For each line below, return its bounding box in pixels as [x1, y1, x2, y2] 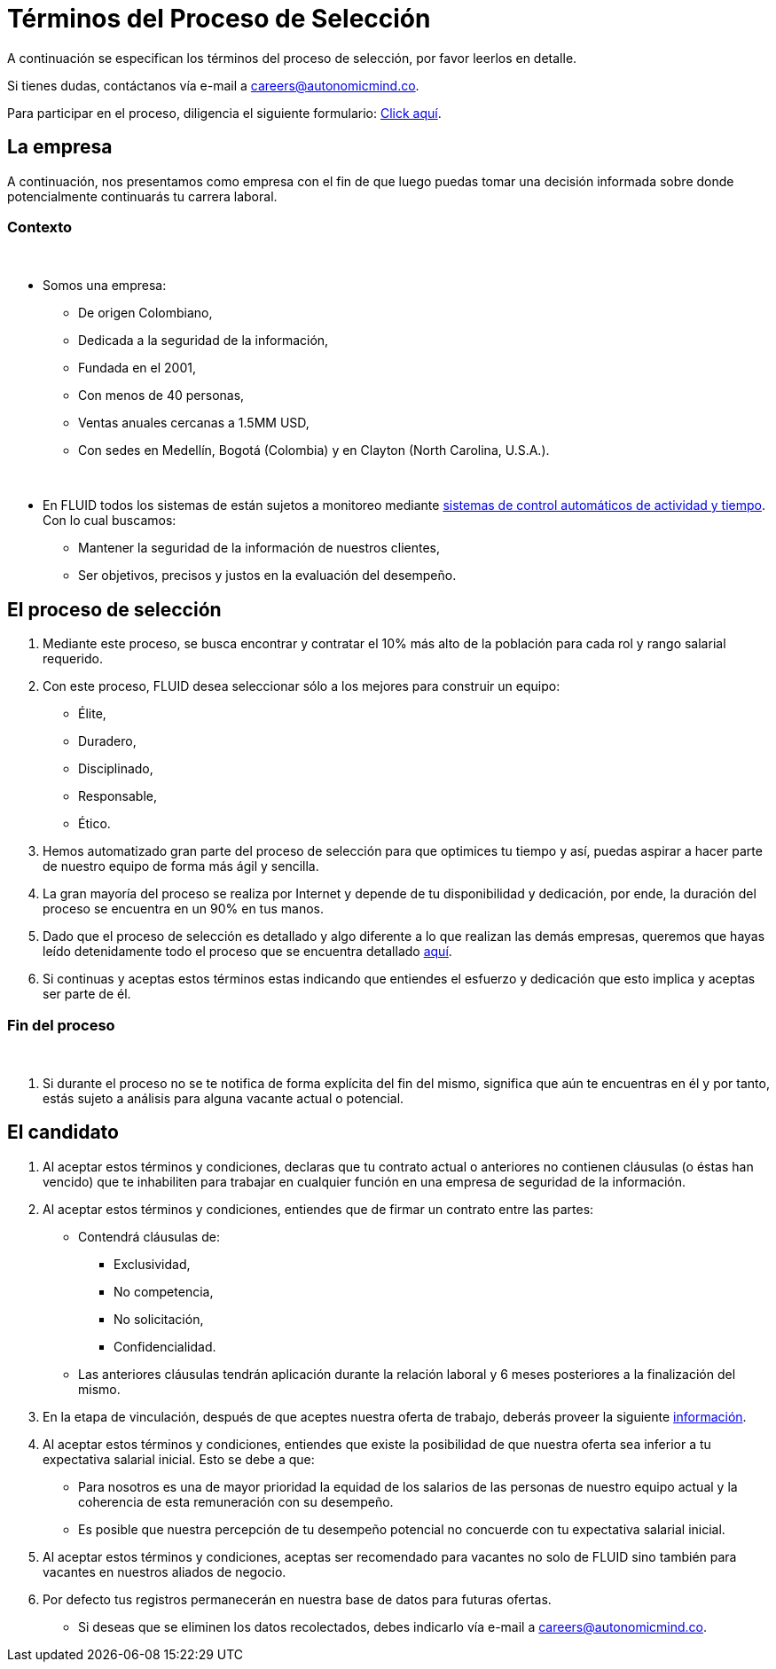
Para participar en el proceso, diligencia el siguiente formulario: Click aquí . [7, 105, 442, 121]
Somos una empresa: [43, 278, 167, 294]
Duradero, [78, 733, 137, 749]
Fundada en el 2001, [78, 360, 196, 376]
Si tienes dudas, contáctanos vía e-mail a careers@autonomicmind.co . [7, 77, 419, 93]
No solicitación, [114, 1311, 204, 1327]
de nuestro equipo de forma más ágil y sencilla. [43, 858, 319, 874]
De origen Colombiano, [78, 305, 213, 321]
